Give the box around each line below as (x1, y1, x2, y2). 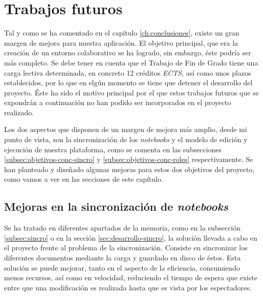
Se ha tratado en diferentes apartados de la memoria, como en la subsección (4, 222, 241, 233)
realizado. (4, 107, 34, 117)
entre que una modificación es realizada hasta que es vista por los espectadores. (4, 282, 252, 292)
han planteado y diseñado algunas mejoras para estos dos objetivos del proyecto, (4, 163, 255, 174)
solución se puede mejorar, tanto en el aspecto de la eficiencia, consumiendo (4, 262, 240, 273)
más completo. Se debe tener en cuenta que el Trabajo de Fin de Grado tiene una (4, 57, 258, 68)
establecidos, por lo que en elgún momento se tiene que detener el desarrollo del (4, 77, 253, 88)
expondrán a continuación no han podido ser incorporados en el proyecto (4, 97, 231, 108)
